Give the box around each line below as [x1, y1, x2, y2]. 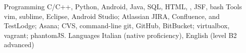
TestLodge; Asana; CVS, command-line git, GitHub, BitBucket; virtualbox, [4, 20, 230, 31]
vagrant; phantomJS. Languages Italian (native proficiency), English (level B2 [4, 30, 237, 40]
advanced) [4, 39, 34, 50]
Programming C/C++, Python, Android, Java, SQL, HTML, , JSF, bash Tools [4, 1, 242, 11]
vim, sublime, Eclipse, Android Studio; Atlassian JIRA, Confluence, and [4, 11, 220, 21]
